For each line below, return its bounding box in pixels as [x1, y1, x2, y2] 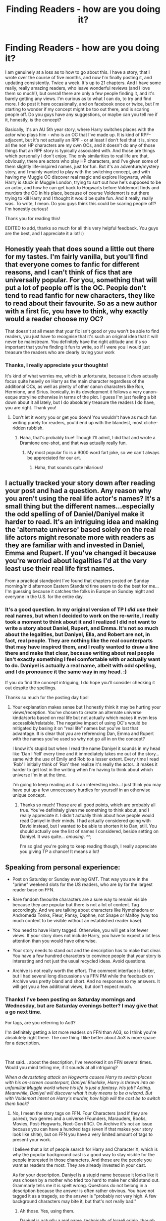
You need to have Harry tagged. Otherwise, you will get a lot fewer [12, 927, 149, 933]
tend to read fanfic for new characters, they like [5, 291, 155, 300]
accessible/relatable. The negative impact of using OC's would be [12, 720, 147, 726]
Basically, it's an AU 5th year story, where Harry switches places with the [5, 126, 155, 132]
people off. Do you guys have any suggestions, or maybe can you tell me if [5, 111, 158, 118]
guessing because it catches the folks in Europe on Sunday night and [12, 588, 154, 594]
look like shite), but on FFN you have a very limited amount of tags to [12, 1131, 153, 1137]
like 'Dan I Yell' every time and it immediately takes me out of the [12, 751, 145, 757]
